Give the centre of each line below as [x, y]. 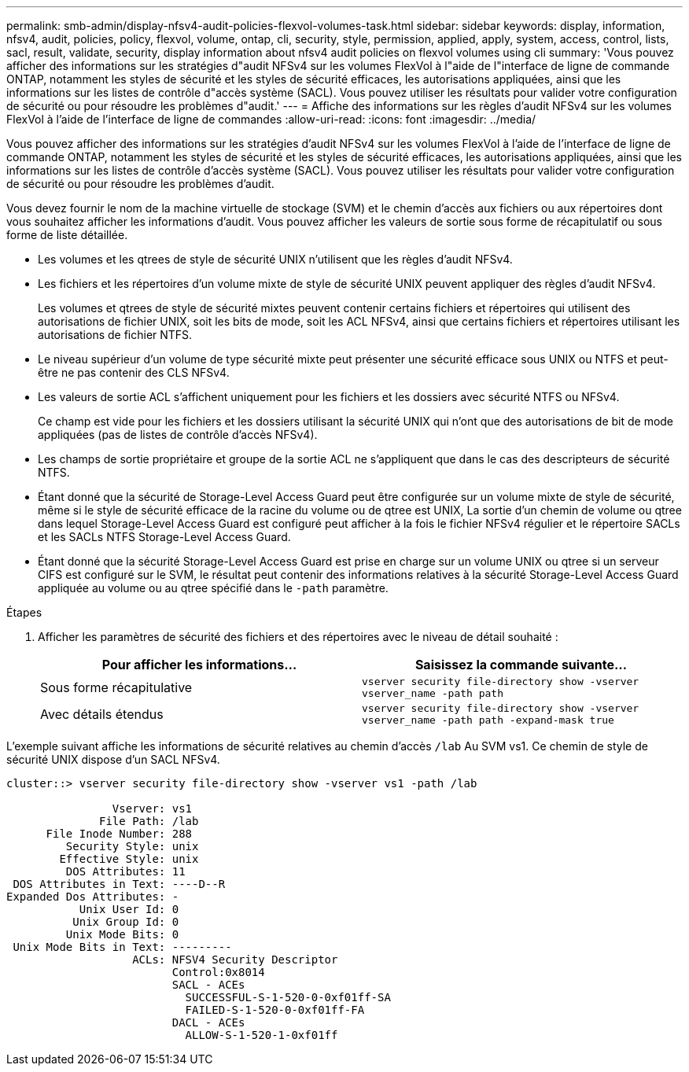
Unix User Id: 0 [129, 909]
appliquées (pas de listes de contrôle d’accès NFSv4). [178, 435]
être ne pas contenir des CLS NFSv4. [134, 372]
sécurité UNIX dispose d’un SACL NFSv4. [113, 759]
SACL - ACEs [208, 985]
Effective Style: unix [129, 859]
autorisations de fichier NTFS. [115, 335]
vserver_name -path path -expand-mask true [488, 720]
